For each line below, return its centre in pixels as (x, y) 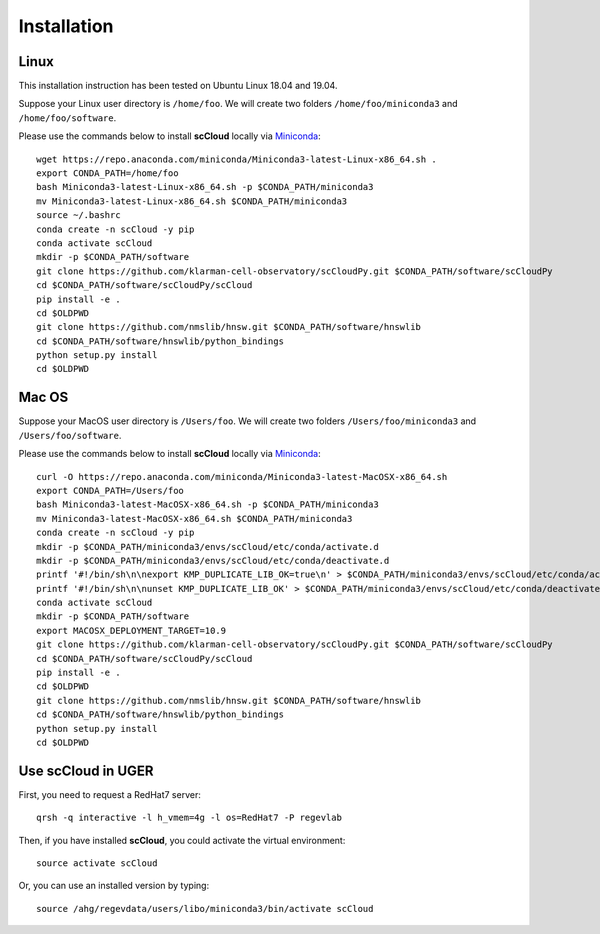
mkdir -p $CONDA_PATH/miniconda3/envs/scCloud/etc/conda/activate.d (207, 546)
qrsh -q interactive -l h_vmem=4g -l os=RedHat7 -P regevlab (189, 818)
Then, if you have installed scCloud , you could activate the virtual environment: (182, 840)
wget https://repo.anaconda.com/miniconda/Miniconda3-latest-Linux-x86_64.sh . (236, 159)
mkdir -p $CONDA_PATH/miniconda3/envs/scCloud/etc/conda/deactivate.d (213, 560)
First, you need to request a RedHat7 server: (110, 794)
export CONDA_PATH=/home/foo (107, 173)
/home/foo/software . (67, 117)
